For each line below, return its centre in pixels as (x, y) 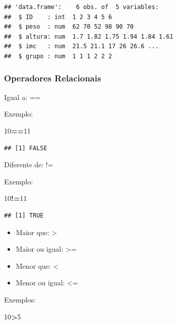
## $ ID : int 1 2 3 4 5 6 (58, 17)
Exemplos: (20, 299)
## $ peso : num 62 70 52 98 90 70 (69, 27)
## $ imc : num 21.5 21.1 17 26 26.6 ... (81, 46)
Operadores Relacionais (53, 78)
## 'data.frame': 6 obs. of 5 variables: (81, 7)
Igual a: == (22, 97)
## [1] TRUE (24, 215)
